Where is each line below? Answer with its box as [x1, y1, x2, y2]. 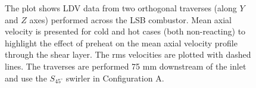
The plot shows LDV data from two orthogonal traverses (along [5, 2, 237, 14]
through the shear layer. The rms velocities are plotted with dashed [5, 48, 251, 61]
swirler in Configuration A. [65, 71, 164, 84]
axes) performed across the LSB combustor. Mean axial [29, 13, 232, 26]
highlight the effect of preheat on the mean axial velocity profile [5, 36, 238, 49]
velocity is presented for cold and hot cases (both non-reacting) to [5, 25, 246, 37]
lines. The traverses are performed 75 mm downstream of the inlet [5, 59, 246, 72]
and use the [5, 71, 47, 84]
